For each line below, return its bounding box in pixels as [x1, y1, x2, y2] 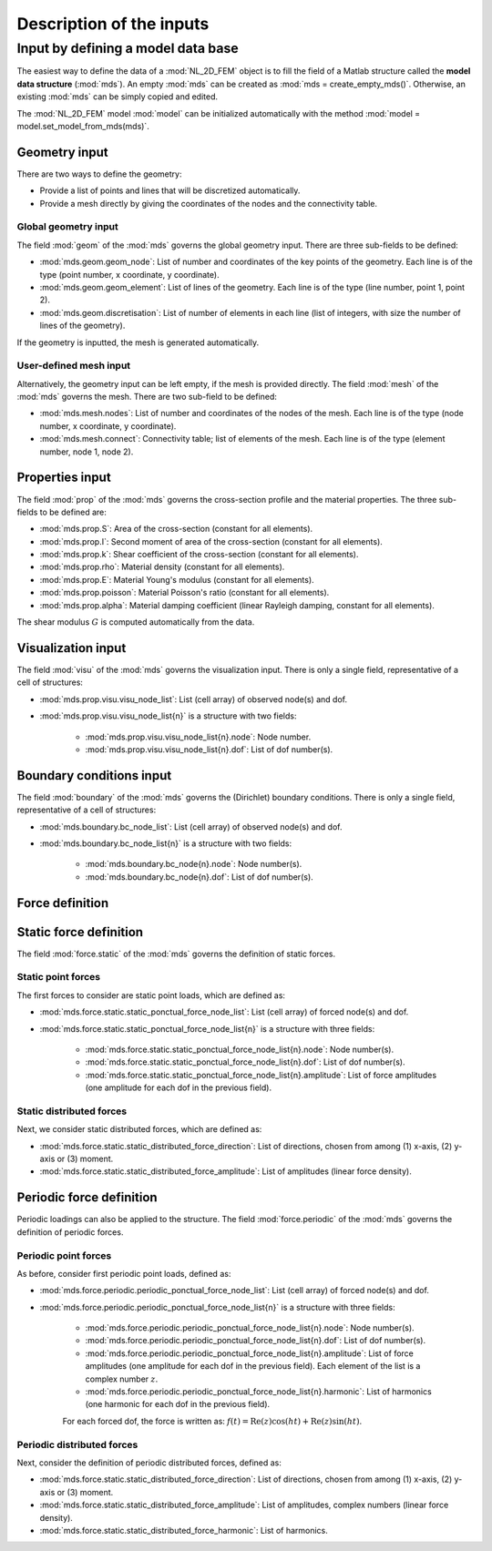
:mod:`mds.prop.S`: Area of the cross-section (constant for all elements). [39, 524, 313, 535]
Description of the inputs [16, 14, 210, 34]
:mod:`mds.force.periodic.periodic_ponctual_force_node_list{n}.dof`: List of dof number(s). [85, 1335, 426, 1346]
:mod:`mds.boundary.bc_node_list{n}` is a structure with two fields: [39, 838, 292, 849]
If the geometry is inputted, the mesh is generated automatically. [16, 337, 260, 348]
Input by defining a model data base [16, 40, 239, 56]
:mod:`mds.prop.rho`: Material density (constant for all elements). [39, 561, 285, 573]
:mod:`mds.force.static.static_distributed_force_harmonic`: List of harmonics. [39, 1525, 328, 1536]
